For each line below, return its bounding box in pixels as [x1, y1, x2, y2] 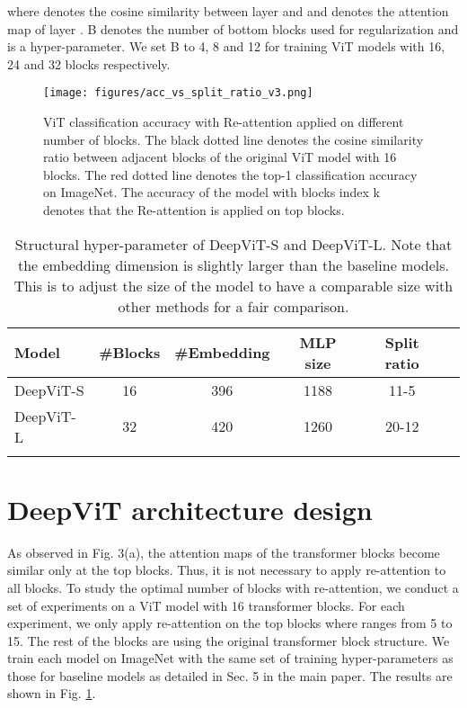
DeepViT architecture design [7, 490, 373, 527]
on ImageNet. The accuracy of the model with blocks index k [43, 183, 380, 202]
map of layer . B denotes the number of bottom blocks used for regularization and [7, 19, 459, 38]
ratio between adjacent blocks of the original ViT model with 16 [43, 148, 397, 166]
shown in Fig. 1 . [7, 684, 96, 703]
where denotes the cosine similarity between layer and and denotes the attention [7, 2, 449, 20]
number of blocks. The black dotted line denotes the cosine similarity [43, 130, 424, 148]
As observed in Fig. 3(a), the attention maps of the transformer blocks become [7, 542, 440, 561]
